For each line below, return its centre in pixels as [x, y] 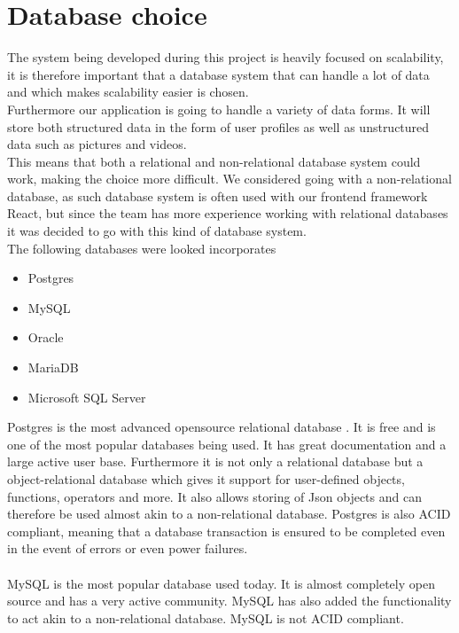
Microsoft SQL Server [87, 397]
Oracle [46, 337]
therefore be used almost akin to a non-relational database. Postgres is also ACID [229, 514]
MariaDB [53, 367]
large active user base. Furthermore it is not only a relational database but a [215, 461]
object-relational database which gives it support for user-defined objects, [206, 479]
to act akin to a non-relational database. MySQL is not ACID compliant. [206, 617]
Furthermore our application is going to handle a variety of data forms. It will [219, 109]
